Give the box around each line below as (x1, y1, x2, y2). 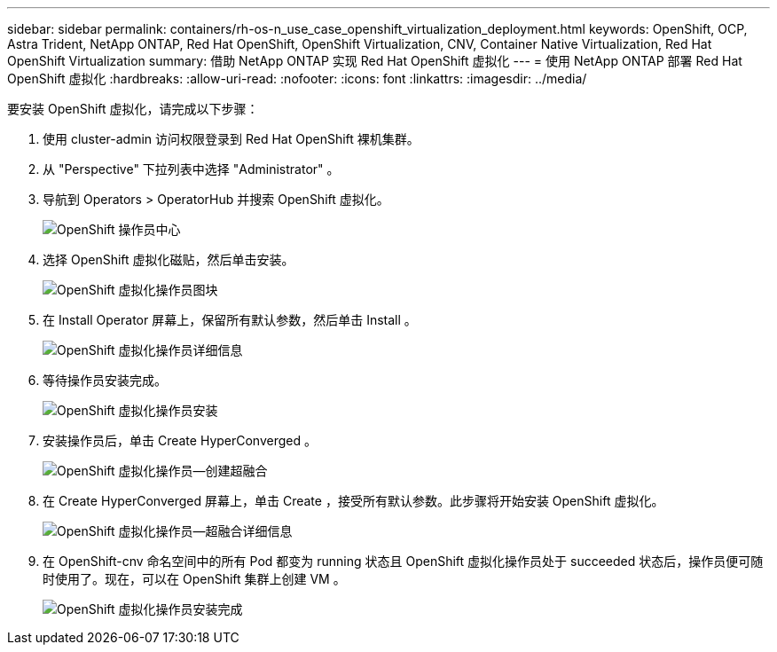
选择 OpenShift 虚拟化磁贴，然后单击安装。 (43, 252, 294, 267)
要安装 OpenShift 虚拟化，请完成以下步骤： (7, 101, 259, 116)
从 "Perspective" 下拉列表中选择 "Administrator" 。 (43, 161, 340, 177)
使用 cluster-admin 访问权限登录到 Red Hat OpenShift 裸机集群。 (43, 131, 420, 146)
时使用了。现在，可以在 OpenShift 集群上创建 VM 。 (43, 571, 346, 586)
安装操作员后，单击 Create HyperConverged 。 (43, 433, 317, 448)
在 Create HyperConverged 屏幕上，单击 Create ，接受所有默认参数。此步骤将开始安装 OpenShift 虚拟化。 (43, 493, 664, 508)
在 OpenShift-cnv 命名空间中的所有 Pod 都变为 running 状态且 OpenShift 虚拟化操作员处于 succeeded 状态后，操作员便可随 (43, 554, 764, 569)
